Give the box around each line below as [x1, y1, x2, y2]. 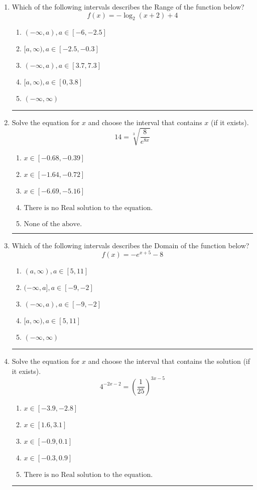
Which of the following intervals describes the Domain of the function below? [12, 240, 249, 250]
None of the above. [24, 220, 82, 228]
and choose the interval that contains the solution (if [88, 356, 250, 366]
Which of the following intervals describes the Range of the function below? [12, 2, 244, 12]
